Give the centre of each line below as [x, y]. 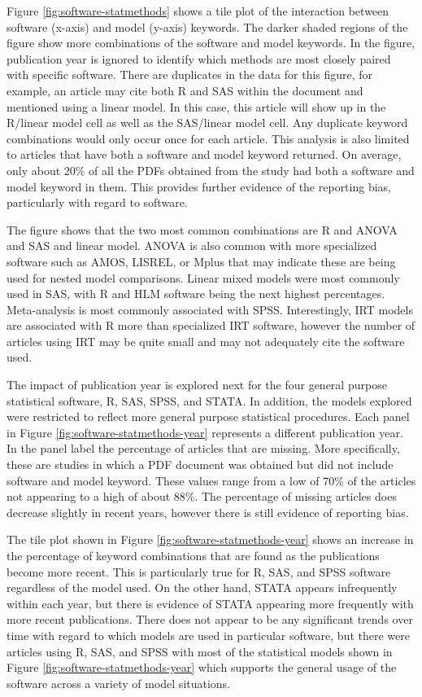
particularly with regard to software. [97, 202]
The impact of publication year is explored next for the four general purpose [197, 385]
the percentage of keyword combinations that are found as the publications [193, 555]
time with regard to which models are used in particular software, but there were [208, 635]
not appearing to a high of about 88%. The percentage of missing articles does [202, 496]
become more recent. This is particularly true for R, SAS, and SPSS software [199, 571]
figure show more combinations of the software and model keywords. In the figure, [211, 43]
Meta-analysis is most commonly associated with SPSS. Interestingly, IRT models [210, 309]
